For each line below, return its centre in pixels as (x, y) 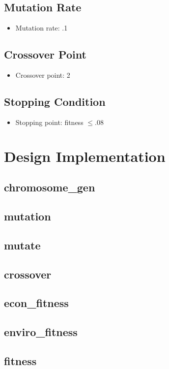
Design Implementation (85, 156)
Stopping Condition (55, 101)
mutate (22, 245)
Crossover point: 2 (43, 75)
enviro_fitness (41, 332)
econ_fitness (36, 303)
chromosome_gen (50, 187)
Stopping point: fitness (49, 122)
